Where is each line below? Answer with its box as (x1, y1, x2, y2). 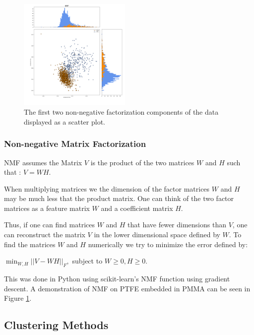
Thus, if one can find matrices (4, 219, 95, 230)
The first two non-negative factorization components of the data (24, 107, 219, 117)
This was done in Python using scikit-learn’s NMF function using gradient (4, 273, 230, 284)
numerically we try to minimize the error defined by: (88, 239, 248, 249)
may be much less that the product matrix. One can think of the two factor (4, 193, 234, 203)
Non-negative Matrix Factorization (4, 137, 146, 150)
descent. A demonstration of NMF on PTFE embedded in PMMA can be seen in (4, 283, 251, 293)
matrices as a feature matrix (4, 202, 90, 213)
